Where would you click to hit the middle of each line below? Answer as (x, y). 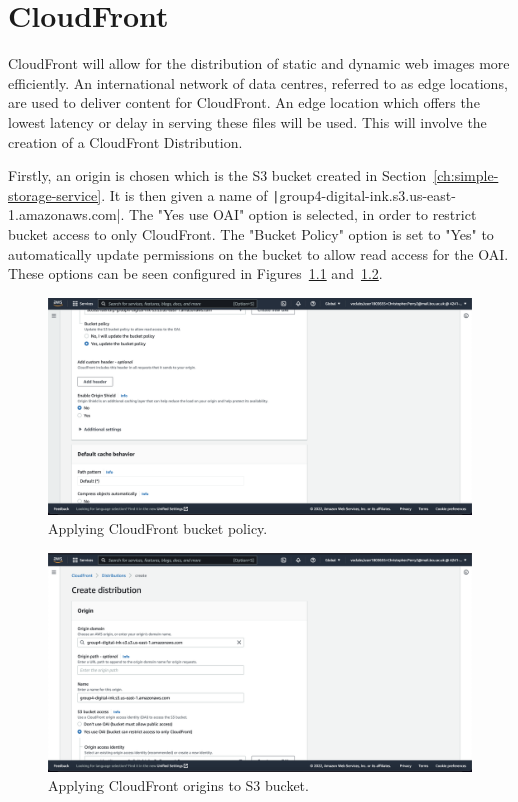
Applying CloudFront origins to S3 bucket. (178, 785)
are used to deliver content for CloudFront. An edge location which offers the (244, 102)
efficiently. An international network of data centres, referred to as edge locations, (258, 82)
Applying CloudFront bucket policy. (158, 528)
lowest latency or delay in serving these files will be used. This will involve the (247, 121)
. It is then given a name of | (190, 194)
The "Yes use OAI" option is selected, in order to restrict (303, 214)
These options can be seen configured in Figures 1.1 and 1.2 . (195, 273)
